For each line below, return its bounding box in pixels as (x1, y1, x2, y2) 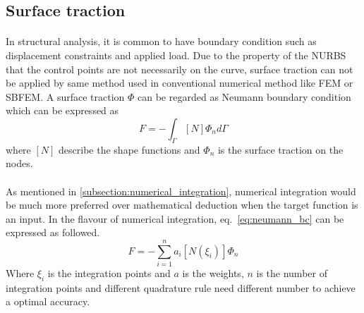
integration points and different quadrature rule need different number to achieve (6, 280, 356, 295)
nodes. (6, 156, 33, 171)
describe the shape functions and (59, 142, 200, 156)
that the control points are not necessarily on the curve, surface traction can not (6, 61, 353, 76)
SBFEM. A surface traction (6, 89, 125, 104)
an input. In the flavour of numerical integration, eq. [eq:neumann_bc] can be (6, 211, 344, 226)
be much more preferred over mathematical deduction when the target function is (6, 197, 358, 212)
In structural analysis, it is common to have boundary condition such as (6, 34, 317, 49)
